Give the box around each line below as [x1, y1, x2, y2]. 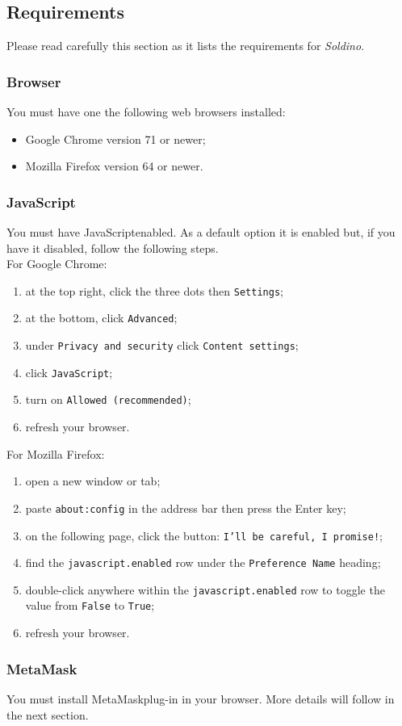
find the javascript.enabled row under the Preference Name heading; [25, 554, 381, 571]
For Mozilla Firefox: [6, 445, 105, 462]
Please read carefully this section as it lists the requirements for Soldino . [6, 37, 365, 54]
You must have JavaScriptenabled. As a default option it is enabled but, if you [6, 224, 396, 241]
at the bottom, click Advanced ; [25, 309, 178, 326]
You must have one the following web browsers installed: [6, 103, 286, 120]
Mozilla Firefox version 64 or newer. [25, 157, 203, 174]
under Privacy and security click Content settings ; [25, 337, 299, 354]
